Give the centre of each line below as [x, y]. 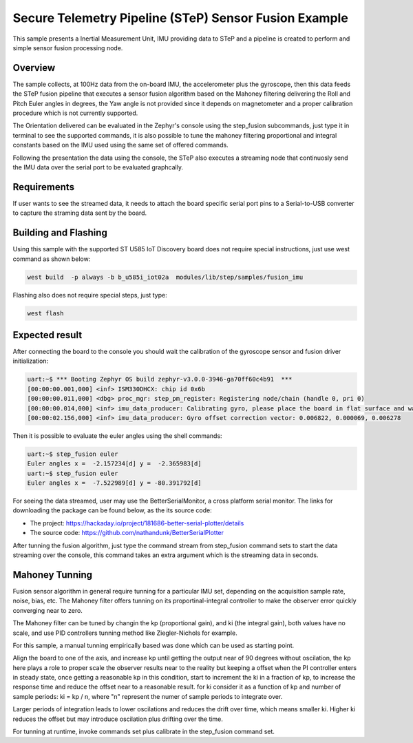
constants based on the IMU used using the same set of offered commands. [120, 145]
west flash [45, 313]
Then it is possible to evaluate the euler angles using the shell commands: [118, 436]
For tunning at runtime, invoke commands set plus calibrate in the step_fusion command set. [144, 732]
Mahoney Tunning [53, 575]
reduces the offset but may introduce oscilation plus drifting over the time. [118, 719]
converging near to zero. [47, 610]
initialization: [30, 361]
